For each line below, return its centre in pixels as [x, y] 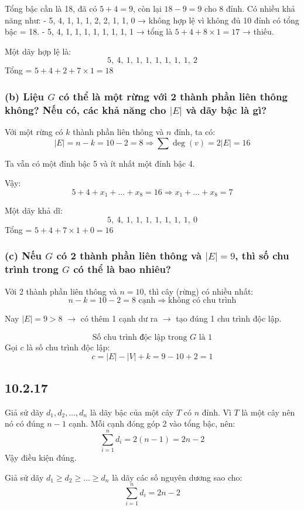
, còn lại [147, 8]
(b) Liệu [24, 96]
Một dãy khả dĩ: [34, 210]
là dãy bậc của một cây [132, 412]
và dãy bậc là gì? [226, 109]
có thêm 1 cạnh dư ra [119, 318]
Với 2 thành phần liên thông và [61, 291]
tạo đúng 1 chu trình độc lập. [229, 318]
